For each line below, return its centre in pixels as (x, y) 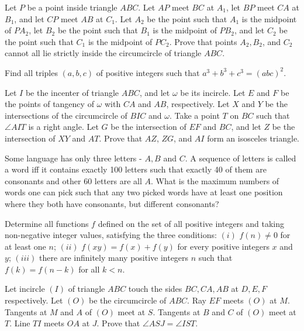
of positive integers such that (148, 72)
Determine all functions (47, 223)
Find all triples (31, 72)
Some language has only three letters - (73, 158)
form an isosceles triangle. (253, 138)
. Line (20, 323)
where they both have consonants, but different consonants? (112, 203)
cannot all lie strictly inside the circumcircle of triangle (103, 53)
